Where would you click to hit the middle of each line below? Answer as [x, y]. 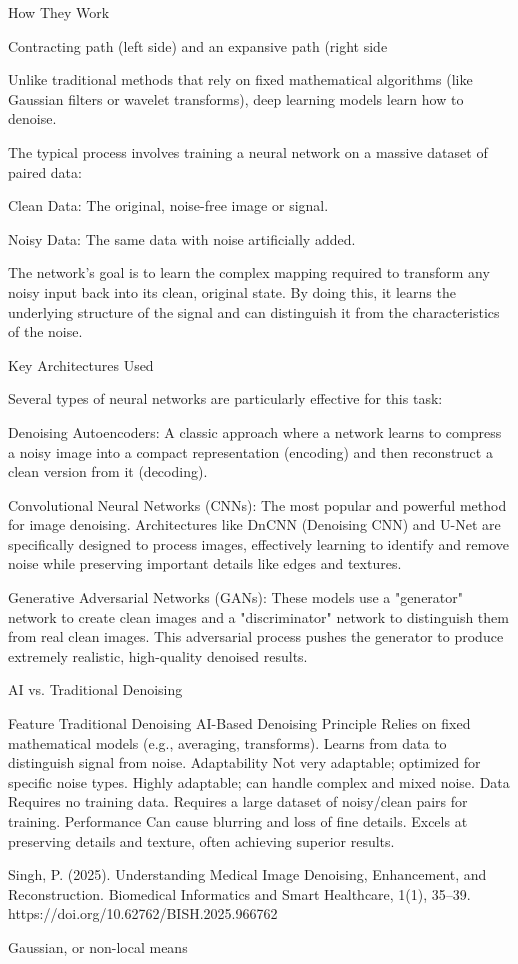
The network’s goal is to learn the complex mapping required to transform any [249, 272]
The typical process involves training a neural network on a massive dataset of [248, 151]
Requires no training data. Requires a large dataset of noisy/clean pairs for [238, 801]
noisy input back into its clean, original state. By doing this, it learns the [232, 291]
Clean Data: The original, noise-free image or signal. [168, 205]
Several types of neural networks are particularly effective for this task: [225, 398]
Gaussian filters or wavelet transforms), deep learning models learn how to [236, 98]
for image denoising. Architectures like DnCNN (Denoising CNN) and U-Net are [254, 524]
